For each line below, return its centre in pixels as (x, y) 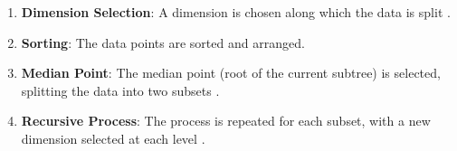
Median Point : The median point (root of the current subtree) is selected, (231, 73)
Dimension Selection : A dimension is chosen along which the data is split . (236, 12)
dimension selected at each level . (113, 138)
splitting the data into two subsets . (120, 90)
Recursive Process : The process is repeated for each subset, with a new (226, 121)
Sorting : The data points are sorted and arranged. (163, 42)
